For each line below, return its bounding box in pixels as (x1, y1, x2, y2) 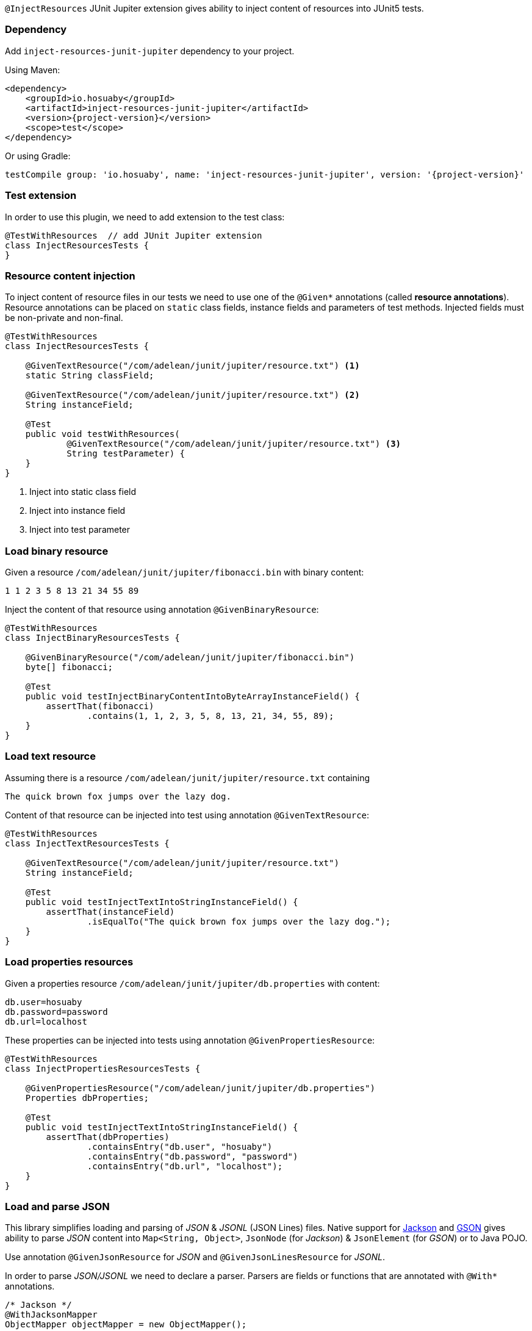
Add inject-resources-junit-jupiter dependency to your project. (5, 45, 295, 56)
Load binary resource (5, 544, 109, 557)
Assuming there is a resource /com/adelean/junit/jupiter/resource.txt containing (5, 772, 370, 783)
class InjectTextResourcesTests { (5, 838, 170, 848)
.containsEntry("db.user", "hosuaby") (87, 1141, 273, 1152)
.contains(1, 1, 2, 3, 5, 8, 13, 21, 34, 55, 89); (87, 711, 334, 721)
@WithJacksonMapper (5, 1310, 98, 1320)
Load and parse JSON (5, 1200, 110, 1213)
